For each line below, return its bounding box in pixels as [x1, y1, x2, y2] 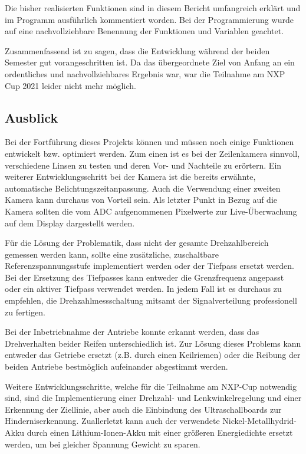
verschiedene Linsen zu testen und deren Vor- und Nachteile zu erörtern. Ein [5, 159, 282, 171]
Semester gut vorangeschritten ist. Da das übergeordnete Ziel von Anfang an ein [5, 56, 295, 68]
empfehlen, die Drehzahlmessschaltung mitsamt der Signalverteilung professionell [5, 294, 297, 307]
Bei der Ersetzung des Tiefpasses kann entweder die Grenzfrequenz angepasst [5, 271, 284, 283]
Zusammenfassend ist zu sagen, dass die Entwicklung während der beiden [5, 44, 270, 57]
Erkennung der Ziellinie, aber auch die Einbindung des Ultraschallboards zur [5, 403, 282, 415]
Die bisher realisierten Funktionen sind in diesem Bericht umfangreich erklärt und [5, 2, 301, 14]
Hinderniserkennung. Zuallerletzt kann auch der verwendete [5, 414, 220, 427]
